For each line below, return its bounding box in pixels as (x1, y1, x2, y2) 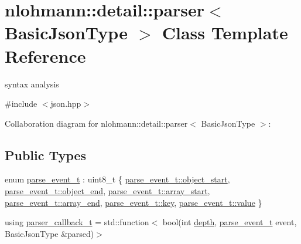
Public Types (5, 145, 87, 164)
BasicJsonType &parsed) (5, 227, 94, 239)
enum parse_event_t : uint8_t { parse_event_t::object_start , (5, 173, 230, 185)
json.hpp (50, 97, 81, 110)
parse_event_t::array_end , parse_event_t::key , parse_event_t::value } (5, 196, 262, 208)
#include (5, 97, 37, 110)
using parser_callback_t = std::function (5, 216, 149, 228)
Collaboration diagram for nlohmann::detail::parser (5, 117, 188, 129)
